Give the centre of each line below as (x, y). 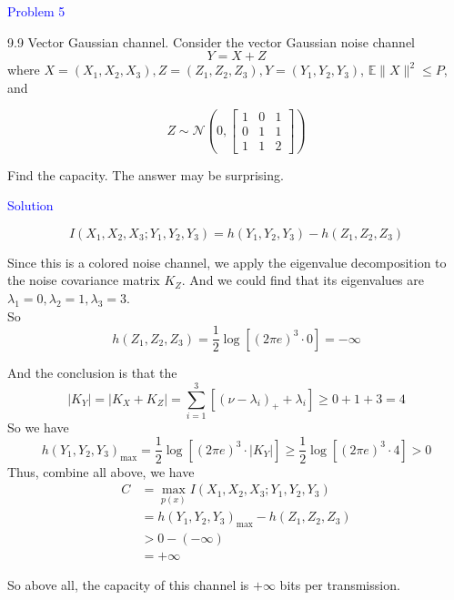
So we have (38, 427)
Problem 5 (36, 11)
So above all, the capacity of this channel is (128, 585)
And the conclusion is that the (92, 373)
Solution (30, 205)
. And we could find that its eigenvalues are (303, 280)
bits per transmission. (340, 585)
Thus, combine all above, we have (101, 471)
